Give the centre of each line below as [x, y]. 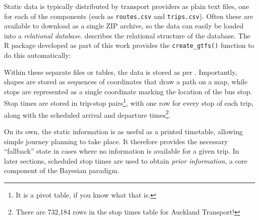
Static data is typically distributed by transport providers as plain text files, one [127, 6]
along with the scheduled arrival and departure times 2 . [87, 114]
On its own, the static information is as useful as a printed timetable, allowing [124, 131]
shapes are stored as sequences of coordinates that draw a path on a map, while [126, 82]
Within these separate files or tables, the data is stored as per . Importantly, [121, 72]
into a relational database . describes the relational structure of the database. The [127, 35]
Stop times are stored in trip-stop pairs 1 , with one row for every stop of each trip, [129, 102]
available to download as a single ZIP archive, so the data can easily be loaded [124, 26]
